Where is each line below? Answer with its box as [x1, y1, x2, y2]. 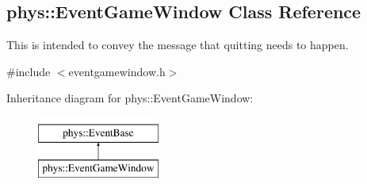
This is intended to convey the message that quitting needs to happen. [6, 36, 349, 53]
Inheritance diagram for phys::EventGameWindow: [6, 90, 254, 106]
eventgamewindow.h [68, 63, 166, 79]
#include [6, 63, 51, 79]
